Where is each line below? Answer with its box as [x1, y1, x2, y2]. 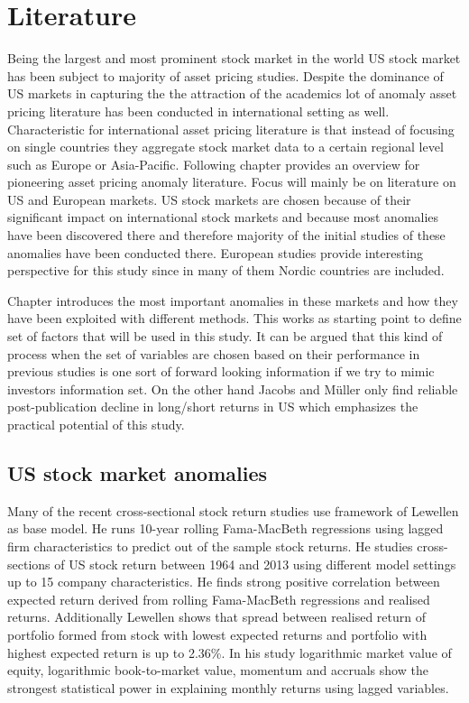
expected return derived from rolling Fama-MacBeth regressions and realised [7, 589, 430, 608]
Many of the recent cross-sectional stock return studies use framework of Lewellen [7, 501, 459, 520]
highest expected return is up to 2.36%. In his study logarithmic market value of [7, 643, 452, 661]
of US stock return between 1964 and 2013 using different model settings [54, 554, 456, 573]
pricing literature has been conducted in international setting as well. [7, 101, 390, 120]
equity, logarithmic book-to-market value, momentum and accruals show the [7, 661, 428, 680]
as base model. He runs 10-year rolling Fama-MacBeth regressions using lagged [7, 519, 444, 538]
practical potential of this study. [7, 415, 185, 433]
